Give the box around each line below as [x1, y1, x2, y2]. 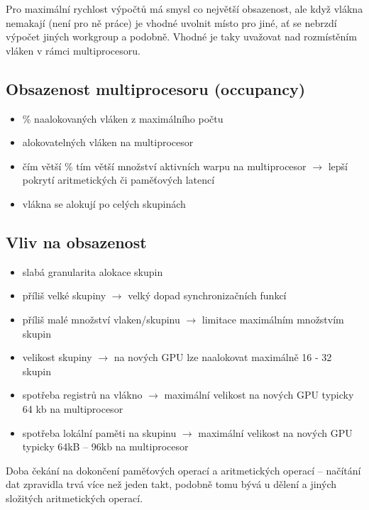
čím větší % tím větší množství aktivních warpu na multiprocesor [22, 158, 307, 173]
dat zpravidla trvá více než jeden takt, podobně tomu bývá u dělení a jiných [6, 477, 336, 492]
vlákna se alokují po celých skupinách [22, 196, 186, 211]
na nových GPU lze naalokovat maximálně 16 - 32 [114, 350, 332, 365]
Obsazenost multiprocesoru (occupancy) [6, 77, 306, 99]
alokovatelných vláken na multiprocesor [22, 135, 194, 150]
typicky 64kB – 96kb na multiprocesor [22, 439, 189, 454]
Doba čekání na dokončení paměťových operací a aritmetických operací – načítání [6, 462, 361, 477]
